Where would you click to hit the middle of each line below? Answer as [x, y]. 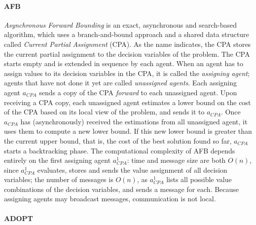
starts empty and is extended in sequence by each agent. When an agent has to [124, 63]
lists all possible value [199, 179]
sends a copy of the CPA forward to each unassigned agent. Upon [138, 92]
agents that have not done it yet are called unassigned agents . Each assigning [121, 83]
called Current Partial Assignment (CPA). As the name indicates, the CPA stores [128, 44]
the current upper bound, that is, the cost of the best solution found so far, [118, 140]
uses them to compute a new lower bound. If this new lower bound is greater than [128, 131]
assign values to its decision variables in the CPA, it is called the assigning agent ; [127, 73]
